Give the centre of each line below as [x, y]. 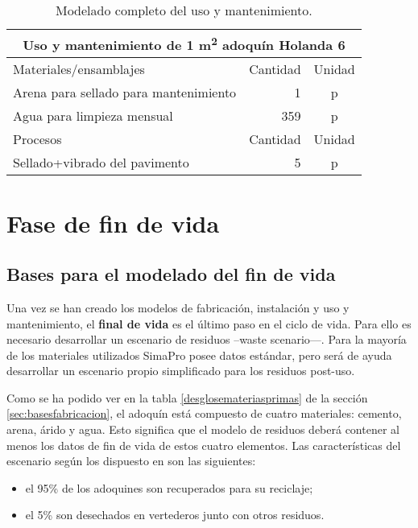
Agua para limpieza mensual [93, 116]
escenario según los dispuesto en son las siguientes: [131, 461]
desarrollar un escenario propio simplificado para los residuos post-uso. [181, 371]
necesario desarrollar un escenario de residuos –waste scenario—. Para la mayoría [207, 339]
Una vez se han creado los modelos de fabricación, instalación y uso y [178, 307]
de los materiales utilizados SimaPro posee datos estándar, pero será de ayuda [199, 355]
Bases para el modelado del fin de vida [171, 274]
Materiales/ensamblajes [79, 69]
